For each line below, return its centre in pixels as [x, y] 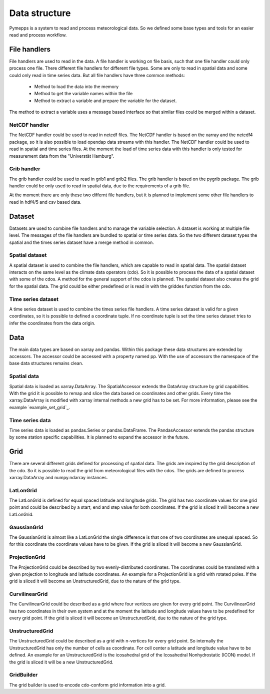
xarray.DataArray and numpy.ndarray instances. [58, 477]
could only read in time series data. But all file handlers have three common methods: [97, 75]
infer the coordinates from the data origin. [52, 323]
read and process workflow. [38, 35]
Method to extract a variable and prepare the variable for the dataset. [105, 101]
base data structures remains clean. [46, 364]
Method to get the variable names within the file [83, 94]
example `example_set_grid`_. [39, 407]
